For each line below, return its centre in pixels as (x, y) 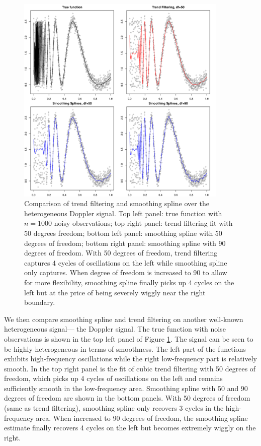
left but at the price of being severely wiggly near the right (115, 292)
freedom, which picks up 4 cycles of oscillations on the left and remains (113, 378)
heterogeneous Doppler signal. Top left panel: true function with (123, 213)
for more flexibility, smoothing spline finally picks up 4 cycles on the (129, 282)
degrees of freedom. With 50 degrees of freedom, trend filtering (121, 253)
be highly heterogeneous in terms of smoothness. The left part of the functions (125, 348)
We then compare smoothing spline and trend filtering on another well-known (124, 319)
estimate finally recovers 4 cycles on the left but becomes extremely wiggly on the (130, 428)
